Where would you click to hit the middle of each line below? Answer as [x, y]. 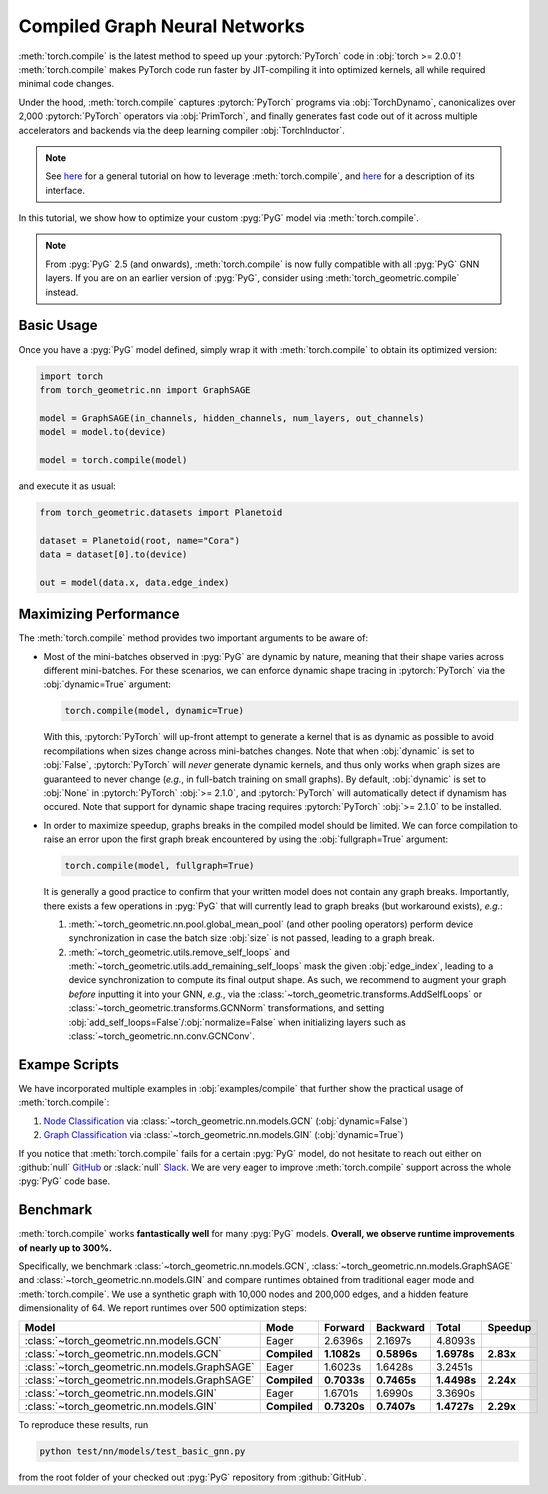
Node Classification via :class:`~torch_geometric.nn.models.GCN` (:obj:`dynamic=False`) [226, 1121]
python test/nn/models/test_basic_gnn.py [142, 1451]
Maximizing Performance [99, 614]
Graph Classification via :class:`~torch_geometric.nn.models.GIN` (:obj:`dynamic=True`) [223, 1135]
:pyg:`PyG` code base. [64, 1181]
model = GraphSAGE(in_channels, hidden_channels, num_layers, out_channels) [232, 418]
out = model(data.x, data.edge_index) [134, 582]
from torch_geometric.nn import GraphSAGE [145, 389]
